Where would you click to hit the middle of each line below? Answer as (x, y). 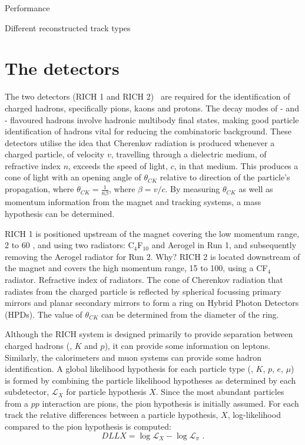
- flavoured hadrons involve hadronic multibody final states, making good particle (152, 119)
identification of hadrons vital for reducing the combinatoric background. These (148, 131)
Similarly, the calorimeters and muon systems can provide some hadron (133, 357)
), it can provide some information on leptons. (188, 345)
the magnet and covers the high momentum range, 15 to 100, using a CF (136, 268)
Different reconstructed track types (68, 27)
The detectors (62, 68)
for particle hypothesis (106, 392)
